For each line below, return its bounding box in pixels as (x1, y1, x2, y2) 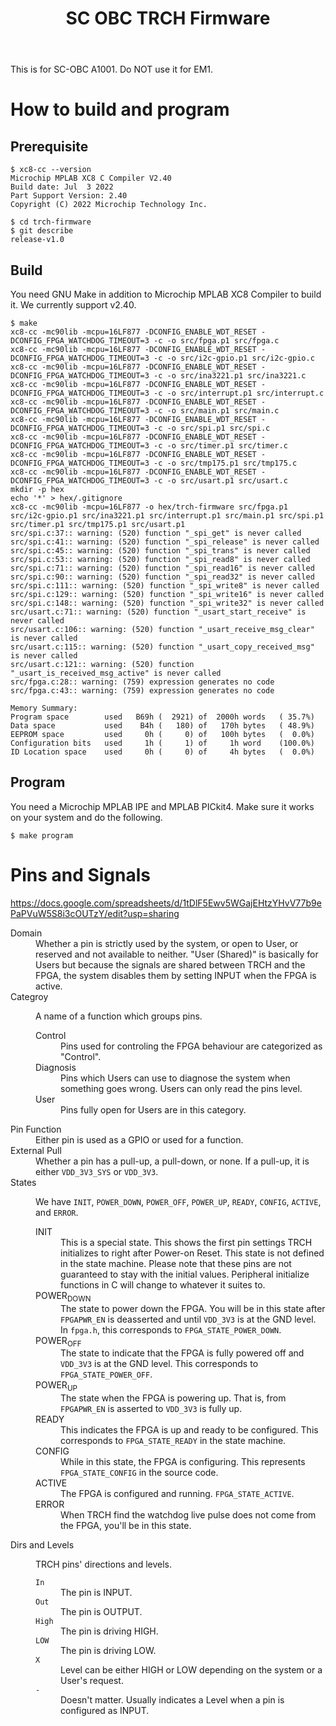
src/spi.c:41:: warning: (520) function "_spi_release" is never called (10, 537, 320, 547)
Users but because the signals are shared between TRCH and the (35, 958, 306, 971)
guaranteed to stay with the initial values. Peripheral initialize (60, 1268, 310, 1280)
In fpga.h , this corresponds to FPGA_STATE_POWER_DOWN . (60, 1323, 282, 1336)
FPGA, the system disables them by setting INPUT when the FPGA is (35, 969, 317, 981)
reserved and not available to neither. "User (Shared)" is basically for (35, 948, 319, 960)
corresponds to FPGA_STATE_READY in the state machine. (60, 1435, 287, 1447)
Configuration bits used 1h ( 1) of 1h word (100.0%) (10, 738, 315, 748)
